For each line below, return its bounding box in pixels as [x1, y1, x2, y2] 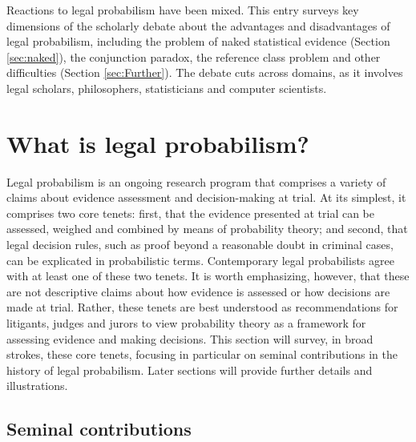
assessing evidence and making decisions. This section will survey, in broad [6, 330, 374, 347]
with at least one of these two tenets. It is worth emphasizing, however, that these [6, 267, 410, 284]
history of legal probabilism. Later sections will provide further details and [6, 361, 373, 378]
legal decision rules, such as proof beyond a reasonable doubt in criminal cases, [6, 236, 394, 253]
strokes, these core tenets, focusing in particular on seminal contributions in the [6, 346, 398, 363]
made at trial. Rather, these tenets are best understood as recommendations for [6, 299, 398, 315]
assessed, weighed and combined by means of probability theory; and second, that [6, 220, 408, 237]
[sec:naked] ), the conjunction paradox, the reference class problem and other [6, 48, 381, 65]
